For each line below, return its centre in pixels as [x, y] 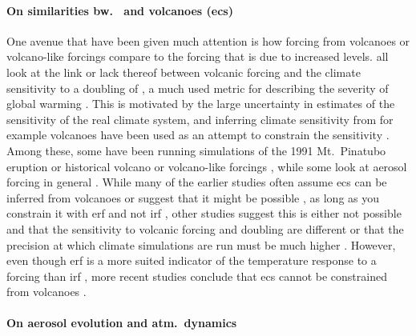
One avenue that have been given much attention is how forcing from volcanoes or [208, 40]
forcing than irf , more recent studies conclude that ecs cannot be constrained [197, 276]
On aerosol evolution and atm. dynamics [122, 323]
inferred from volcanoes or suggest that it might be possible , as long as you [193, 197]
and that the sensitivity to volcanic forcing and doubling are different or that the [205, 228]
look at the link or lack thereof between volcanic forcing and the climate [184, 72]
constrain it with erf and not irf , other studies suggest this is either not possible [204, 213]
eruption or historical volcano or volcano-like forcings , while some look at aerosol [207, 166]
